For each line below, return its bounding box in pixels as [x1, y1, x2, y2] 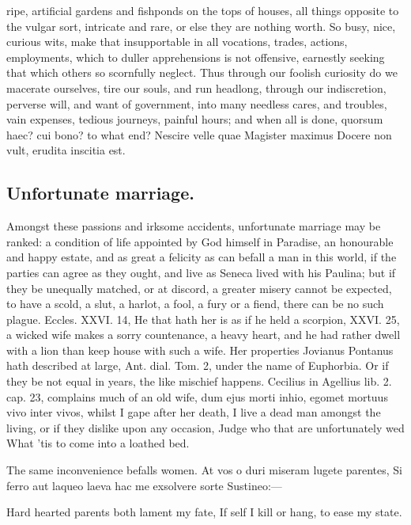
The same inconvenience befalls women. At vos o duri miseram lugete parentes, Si [6, 462, 402, 478]
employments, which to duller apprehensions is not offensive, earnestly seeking [6, 48, 385, 65]
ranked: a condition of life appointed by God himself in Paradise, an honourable [6, 233, 394, 249]
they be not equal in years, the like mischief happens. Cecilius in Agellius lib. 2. [6, 373, 392, 390]
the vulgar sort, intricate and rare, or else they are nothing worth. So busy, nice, [6, 17, 396, 34]
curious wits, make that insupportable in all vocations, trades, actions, [6, 33, 348, 50]
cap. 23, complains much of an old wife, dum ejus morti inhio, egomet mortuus [6, 388, 388, 405]
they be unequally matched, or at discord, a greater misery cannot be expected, [6, 280, 392, 296]
